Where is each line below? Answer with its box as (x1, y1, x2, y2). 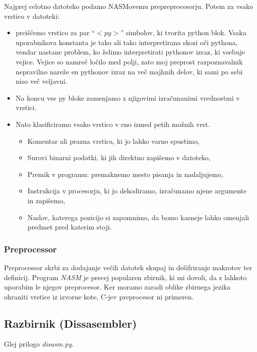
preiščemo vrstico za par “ (15, 27, 95, 38)
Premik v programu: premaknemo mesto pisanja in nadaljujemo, (27, 169, 224, 179)
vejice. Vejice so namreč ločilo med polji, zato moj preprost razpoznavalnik (15, 56, 243, 66)
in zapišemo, (27, 195, 65, 205)
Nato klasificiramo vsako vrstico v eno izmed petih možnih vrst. (15, 118, 210, 129)
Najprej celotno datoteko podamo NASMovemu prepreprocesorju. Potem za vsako (4, 1, 253, 11)
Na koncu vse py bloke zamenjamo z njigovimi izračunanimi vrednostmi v (15, 92, 240, 103)
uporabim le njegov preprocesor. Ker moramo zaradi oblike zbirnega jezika (4, 282, 231, 292)
